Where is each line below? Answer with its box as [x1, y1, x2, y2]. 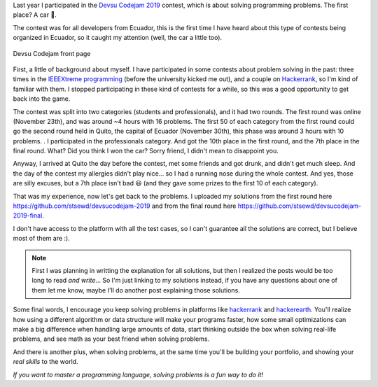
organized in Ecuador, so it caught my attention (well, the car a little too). [13, 34, 223, 42]
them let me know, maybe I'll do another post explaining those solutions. [31, 286, 241, 294]
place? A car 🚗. [13, 10, 57, 19]
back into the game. [13, 94, 71, 103]
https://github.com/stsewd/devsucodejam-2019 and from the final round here [13, 202, 237, 210]
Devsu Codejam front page [13, 49, 91, 57]
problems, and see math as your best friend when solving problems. [13, 335, 210, 343]
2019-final [13, 211, 43, 220]
